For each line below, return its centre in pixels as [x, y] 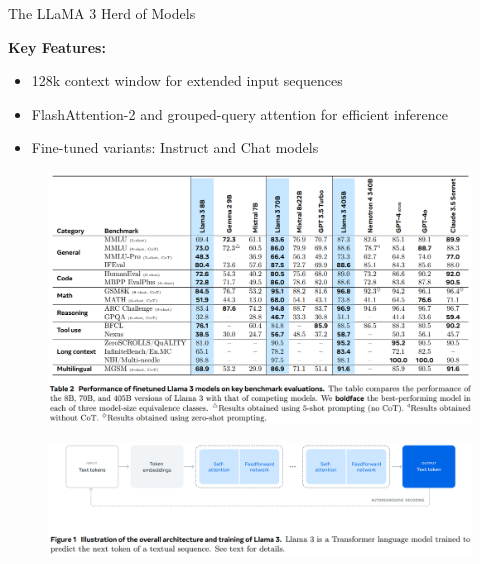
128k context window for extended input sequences [187, 80]
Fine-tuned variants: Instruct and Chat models [175, 147]
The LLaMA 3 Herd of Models [102, 13]
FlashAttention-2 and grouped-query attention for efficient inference [239, 113]
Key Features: [57, 46]
